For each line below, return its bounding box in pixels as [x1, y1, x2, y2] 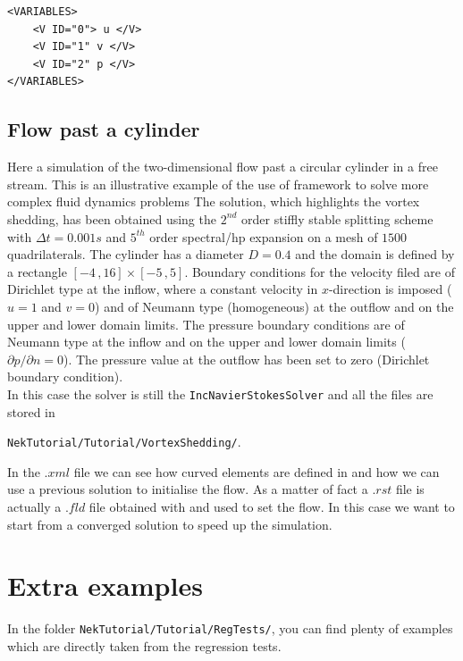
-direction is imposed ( [328, 280, 452, 298]
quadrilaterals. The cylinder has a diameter [7, 245, 244, 264]
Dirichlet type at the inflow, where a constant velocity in [7, 280, 318, 298]
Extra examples [7, 567, 203, 604]
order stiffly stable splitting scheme [241, 209, 434, 228]
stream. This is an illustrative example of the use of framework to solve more [7, 174, 429, 193]
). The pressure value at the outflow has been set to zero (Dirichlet [63, 349, 430, 368]
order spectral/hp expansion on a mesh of [149, 227, 378, 246]
